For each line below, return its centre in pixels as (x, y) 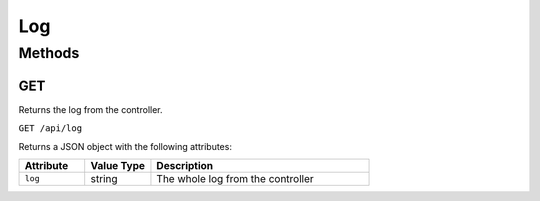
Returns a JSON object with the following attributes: (125, 146)
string (104, 178)
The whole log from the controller (235, 178)
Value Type (117, 165)
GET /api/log (50, 128)
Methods (49, 53)
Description (185, 165)
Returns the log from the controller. (91, 109)
